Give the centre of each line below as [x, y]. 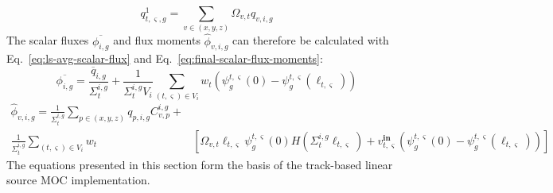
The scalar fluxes [48, 40]
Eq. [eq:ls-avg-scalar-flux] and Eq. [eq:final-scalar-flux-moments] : [165, 58]
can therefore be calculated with [311, 40]
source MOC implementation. [78, 180]
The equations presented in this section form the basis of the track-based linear [200, 164]
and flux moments [157, 40]
